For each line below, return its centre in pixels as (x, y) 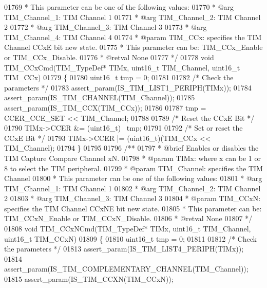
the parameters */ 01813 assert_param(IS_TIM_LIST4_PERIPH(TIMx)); (124, 249)
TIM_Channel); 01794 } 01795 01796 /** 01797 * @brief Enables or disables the (131, 148)
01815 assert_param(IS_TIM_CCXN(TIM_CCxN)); (89, 279)
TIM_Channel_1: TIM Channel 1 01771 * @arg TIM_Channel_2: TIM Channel (132, 17)
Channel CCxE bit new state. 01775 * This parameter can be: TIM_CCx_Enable (133, 47)
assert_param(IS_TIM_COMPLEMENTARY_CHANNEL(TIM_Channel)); (126, 269)
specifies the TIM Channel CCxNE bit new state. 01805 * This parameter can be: (133, 208)
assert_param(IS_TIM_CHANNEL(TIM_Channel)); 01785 (100, 97)
